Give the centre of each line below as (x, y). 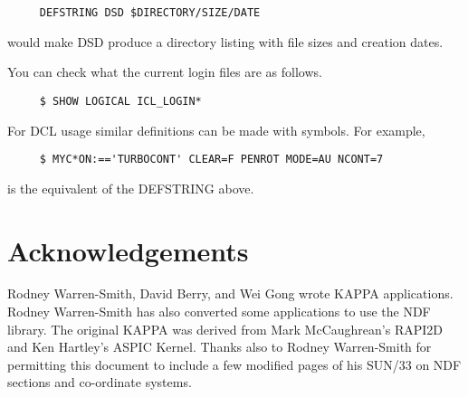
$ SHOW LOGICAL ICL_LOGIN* (120, 101)
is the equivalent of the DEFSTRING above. (131, 188)
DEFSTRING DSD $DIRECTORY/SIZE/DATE (150, 13)
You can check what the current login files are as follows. (165, 72)
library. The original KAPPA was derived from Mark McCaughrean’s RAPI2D (225, 329)
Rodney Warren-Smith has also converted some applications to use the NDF (219, 312)
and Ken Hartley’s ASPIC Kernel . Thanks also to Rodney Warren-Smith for (220, 347)
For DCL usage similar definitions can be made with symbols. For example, (216, 130)
